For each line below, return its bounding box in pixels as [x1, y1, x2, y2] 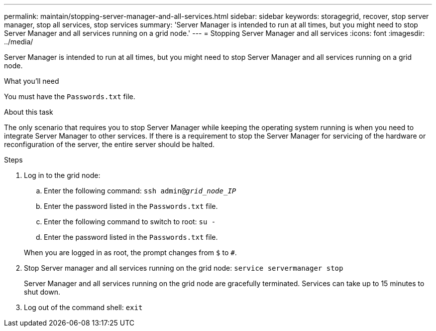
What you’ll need [4, 77, 59, 85]
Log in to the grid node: [24, 171, 101, 179]
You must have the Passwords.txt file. [4, 92, 135, 101]
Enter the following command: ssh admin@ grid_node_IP [44, 186, 236, 195]
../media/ [4, 37, 33, 46]
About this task [4, 108, 53, 116]
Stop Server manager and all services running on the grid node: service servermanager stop [24, 264, 343, 272]
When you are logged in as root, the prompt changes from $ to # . [24, 248, 237, 257]
